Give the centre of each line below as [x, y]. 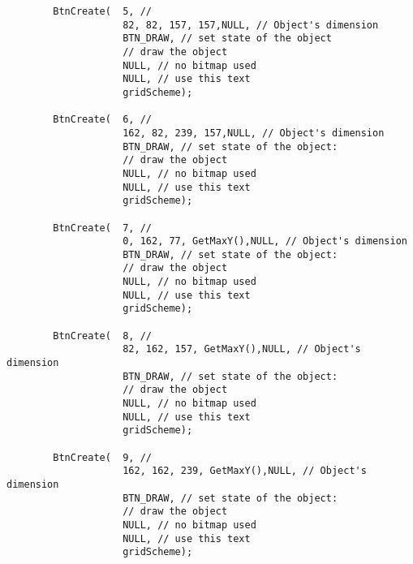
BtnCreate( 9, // [102, 457]
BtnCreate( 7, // [102, 228]
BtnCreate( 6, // [102, 120]
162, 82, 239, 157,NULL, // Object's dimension [254, 133]
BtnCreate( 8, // [102, 336]
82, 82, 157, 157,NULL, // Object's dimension [251, 25]
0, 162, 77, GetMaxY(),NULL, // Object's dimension [265, 241]
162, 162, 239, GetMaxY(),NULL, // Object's [245, 471]
